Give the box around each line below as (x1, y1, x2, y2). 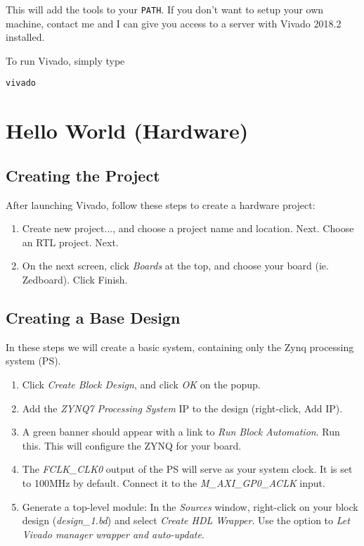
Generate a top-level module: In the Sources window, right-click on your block (22, 499, 358, 514)
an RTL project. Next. (22, 234, 119, 249)
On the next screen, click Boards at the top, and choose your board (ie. (22, 258, 329, 273)
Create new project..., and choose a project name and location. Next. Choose (22, 221, 354, 236)
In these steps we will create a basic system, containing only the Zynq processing (6, 339, 354, 354)
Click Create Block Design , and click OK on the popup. (22, 377, 261, 392)
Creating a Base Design (6, 307, 181, 329)
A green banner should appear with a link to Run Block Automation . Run (22, 424, 340, 439)
